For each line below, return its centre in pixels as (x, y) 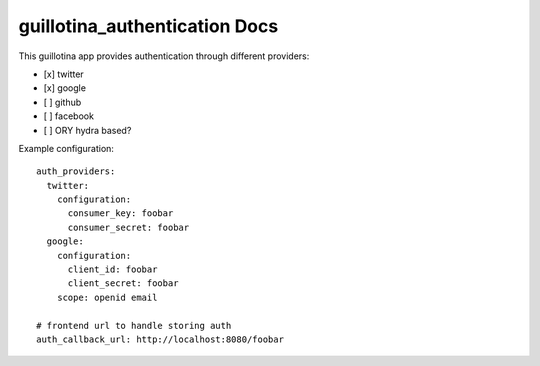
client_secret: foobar (123, 283)
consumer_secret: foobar (128, 227)
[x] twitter (63, 74)
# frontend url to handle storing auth (134, 325)
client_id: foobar (112, 269)
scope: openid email (107, 297)
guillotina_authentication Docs (148, 26)
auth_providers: (76, 171)
